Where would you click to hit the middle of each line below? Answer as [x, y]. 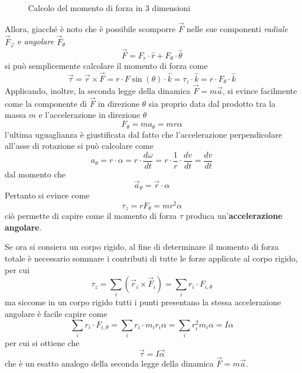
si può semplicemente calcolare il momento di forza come [106, 66]
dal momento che [35, 174]
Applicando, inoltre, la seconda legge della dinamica [98, 91]
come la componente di [46, 103]
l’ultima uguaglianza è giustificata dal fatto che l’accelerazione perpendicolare [143, 134]
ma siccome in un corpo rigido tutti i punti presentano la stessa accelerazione [143, 302]
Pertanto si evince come [47, 195]
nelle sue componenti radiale [237, 28]
